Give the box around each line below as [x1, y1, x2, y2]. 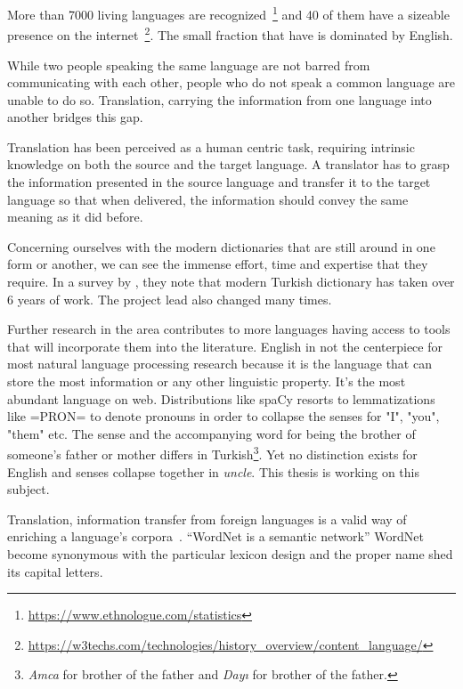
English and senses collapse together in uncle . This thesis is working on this [7, 462, 419, 481]
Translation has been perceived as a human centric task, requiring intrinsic [7, 137, 415, 156]
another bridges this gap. [7, 108, 143, 126]
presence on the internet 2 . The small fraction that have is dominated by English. [7, 23, 453, 44]
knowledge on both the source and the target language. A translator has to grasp [7, 155, 450, 174]
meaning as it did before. [7, 207, 143, 226]
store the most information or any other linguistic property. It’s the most [7, 372, 406, 390]
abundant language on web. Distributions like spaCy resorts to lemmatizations [7, 389, 435, 408]
